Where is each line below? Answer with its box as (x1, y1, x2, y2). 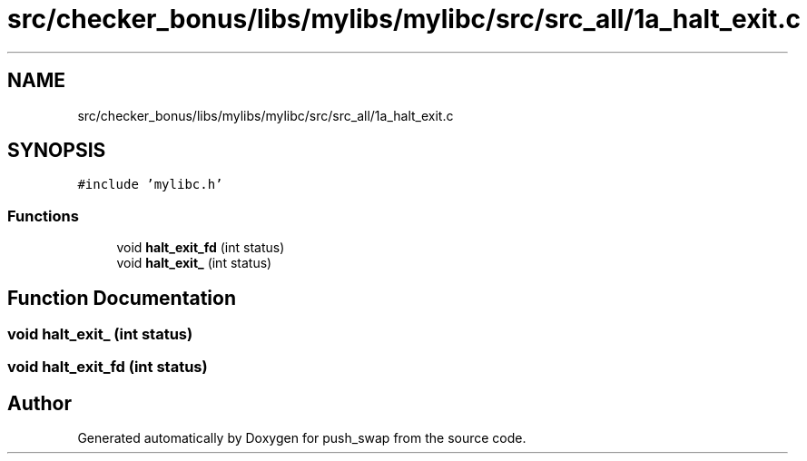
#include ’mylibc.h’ (77, 177, 223, 192)
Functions (7, 206, 79, 225)
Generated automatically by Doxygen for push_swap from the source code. (77, 430, 527, 446)
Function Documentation (7, 286, 236, 309)
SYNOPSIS (7, 139, 106, 162)
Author (7, 391, 72, 415)
